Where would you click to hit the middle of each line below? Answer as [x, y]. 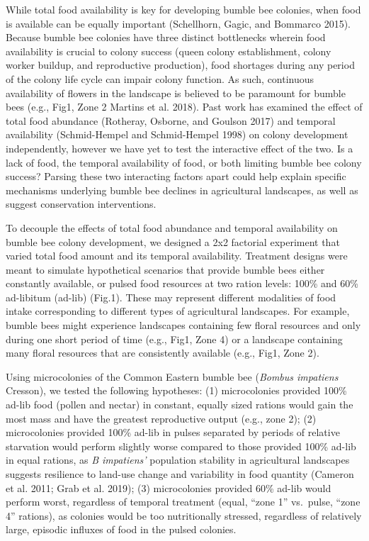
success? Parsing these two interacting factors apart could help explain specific [176, 176]
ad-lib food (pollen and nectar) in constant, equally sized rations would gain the [180, 405]
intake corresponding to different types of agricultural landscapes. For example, [178, 311]
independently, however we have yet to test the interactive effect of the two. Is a [180, 148]
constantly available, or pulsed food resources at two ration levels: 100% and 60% [182, 283]
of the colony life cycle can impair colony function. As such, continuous [160, 78]
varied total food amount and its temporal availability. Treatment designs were [177, 256]
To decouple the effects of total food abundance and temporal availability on [172, 227]
